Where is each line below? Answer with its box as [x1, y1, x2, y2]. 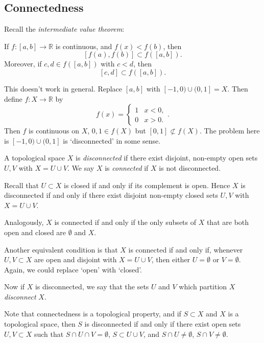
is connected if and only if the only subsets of [54, 217, 197, 227]
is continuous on [29, 125, 80, 136]
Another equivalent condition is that [4, 244, 118, 255]
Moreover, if [4, 58, 42, 69]
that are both [206, 217, 249, 227]
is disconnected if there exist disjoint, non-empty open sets [75, 152, 258, 163]
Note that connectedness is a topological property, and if [4, 308, 181, 319]
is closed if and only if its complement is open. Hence [64, 179, 230, 190]
